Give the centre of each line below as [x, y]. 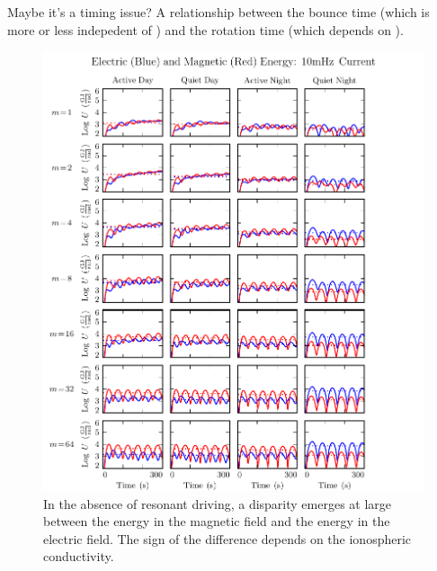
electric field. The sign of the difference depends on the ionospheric [227, 538]
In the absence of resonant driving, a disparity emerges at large [218, 503]
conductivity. [79, 556]
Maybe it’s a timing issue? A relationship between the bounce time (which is [218, 12]
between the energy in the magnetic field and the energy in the [217, 521]
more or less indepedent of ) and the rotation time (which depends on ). [205, 29]
